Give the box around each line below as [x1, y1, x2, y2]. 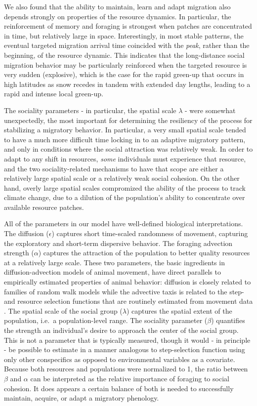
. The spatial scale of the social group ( [4, 305, 123, 316]
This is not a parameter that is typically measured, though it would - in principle [4, 334, 251, 345]
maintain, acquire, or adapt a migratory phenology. [4, 393, 159, 403]
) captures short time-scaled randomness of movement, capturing [51, 228, 248, 239]
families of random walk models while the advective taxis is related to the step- [4, 286, 244, 296]
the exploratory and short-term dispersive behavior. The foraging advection [4, 238, 233, 248]
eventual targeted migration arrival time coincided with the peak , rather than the [4, 40, 250, 50]
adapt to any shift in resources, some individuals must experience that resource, [4, 153, 246, 163]
